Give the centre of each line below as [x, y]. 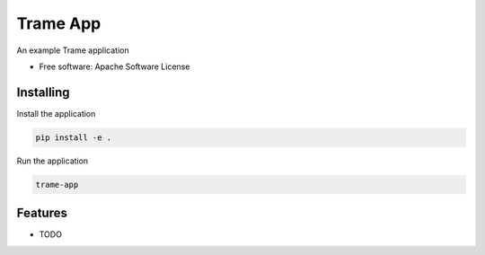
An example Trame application [73, 50]
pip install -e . [74, 137]
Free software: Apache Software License [115, 66]
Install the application [56, 113]
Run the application [53, 161]
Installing [44, 92]
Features [42, 213]
